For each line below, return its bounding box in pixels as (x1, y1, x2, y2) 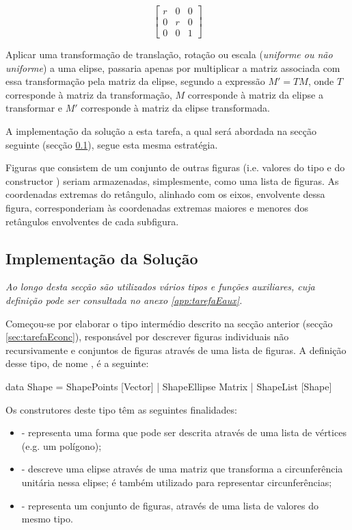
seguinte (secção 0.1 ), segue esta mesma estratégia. (5, 137, 218, 151)
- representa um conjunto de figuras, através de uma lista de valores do (21, 498, 319, 512)
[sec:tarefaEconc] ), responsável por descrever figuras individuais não (5, 329, 289, 344)
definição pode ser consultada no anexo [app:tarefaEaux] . (5, 293, 243, 307)
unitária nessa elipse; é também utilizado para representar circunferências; (21, 475, 332, 489)
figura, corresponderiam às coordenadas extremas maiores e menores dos (5, 201, 308, 215)
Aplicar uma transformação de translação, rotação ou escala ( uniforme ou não (5, 47, 333, 62)
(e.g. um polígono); (21, 438, 102, 453)
